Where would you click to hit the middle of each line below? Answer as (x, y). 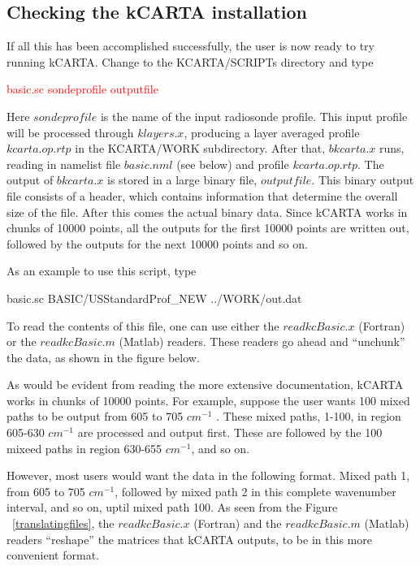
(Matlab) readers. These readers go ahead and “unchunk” (262, 341)
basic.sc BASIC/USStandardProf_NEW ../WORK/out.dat (154, 298)
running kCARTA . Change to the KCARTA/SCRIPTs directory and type (190, 61)
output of (30, 180)
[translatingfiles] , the (63, 523)
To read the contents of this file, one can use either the (143, 325)
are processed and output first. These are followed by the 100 (230, 432)
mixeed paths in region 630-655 (84, 448)
